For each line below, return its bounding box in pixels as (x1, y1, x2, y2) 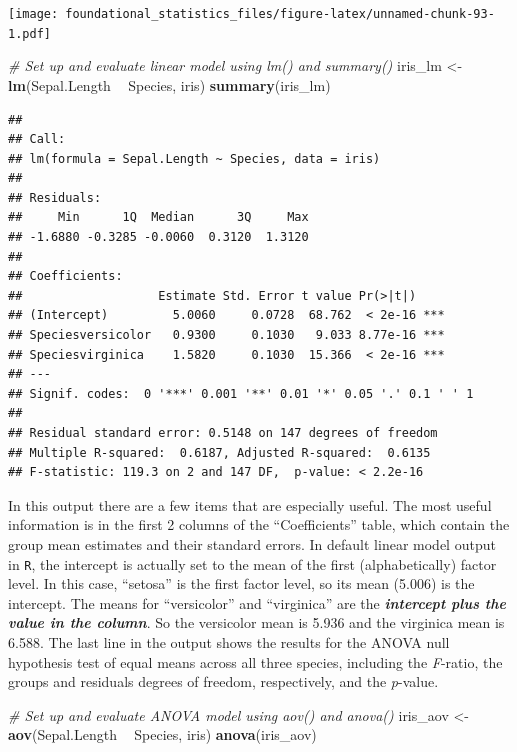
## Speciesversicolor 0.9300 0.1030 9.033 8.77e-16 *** (8, 328, 445, 343)
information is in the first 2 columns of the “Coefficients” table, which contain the (8, 514, 510, 535)
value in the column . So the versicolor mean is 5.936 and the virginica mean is (8, 612, 505, 633)
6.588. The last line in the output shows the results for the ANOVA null (8, 632, 450, 652)
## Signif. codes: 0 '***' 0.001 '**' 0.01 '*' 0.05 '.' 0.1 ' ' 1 (8, 386, 474, 401)
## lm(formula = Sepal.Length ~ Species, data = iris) (8, 151, 381, 166)
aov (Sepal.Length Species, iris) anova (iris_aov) (8, 724, 317, 745)
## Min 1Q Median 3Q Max (8, 210, 309, 225)
